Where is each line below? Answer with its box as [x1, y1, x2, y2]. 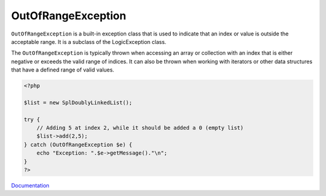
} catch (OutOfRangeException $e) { [24, 141, 133, 148]
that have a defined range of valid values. [11, 66, 115, 73]
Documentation [11, 182, 50, 189]
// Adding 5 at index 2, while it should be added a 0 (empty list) [36, 124, 244, 132]
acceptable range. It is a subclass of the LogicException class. [11, 38, 167, 45]
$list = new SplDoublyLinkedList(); [24, 99, 133, 106]
